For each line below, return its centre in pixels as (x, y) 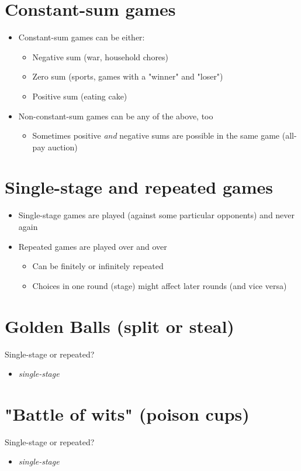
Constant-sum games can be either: (82, 37)
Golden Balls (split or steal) (120, 326)
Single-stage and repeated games (139, 187)
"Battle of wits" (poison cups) (127, 413)
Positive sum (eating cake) (80, 96)
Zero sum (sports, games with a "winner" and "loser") (128, 76)
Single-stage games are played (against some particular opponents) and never (157, 215)
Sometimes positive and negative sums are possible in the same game (156, 135)
